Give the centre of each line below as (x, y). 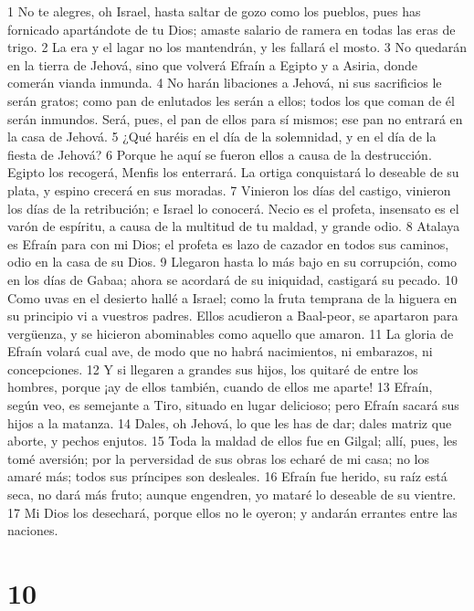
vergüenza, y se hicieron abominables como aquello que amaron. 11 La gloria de (231, 333)
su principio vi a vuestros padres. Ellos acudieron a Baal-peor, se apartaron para (233, 316)
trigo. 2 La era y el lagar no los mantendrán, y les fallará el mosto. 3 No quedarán (237, 47)
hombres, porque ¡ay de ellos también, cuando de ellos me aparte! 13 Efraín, (220, 387)
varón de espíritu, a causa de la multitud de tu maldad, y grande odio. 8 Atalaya (234, 226)
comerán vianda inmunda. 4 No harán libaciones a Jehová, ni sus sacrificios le (225, 83)
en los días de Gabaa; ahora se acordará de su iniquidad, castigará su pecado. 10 (233, 279)
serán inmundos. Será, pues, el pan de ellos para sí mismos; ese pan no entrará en (235, 118)
